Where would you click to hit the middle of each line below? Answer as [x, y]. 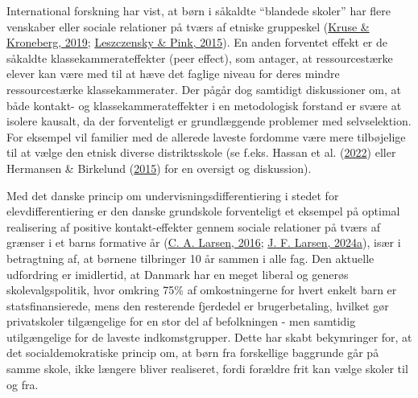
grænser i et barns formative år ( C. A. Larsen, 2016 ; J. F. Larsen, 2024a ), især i [204, 242]
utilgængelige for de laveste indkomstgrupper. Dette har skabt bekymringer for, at [209, 336]
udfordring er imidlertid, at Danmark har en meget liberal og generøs [178, 274]
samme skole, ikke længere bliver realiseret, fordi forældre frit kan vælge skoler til [207, 369]
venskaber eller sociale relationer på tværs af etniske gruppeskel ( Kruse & [188, 26]
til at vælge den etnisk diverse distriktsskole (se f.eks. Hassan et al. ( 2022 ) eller [201, 152]
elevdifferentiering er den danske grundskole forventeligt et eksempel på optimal [203, 211]
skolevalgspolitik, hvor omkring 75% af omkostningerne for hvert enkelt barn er [202, 290]
